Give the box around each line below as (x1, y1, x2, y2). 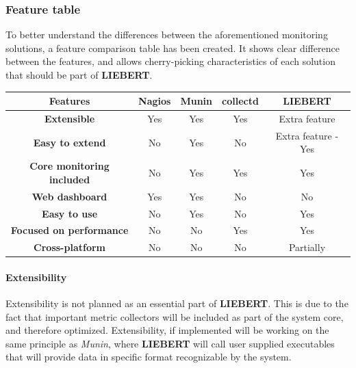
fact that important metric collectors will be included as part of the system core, (5, 309, 344, 324)
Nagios (138, 94, 171, 108)
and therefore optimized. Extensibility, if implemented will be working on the (5, 323, 329, 337)
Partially (288, 240, 326, 254)
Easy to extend (33, 135, 106, 149)
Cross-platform (34, 240, 105, 254)
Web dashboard (31, 189, 107, 203)
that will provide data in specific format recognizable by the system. (5, 350, 292, 364)
